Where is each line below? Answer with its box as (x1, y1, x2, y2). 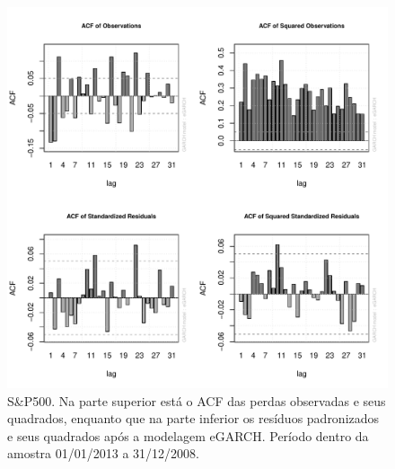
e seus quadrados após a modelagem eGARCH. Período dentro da (7, 426, 369, 445)
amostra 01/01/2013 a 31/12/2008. (7, 444, 199, 463)
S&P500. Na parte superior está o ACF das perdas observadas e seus (7, 391, 386, 410)
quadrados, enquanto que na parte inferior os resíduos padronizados (7, 409, 380, 428)
